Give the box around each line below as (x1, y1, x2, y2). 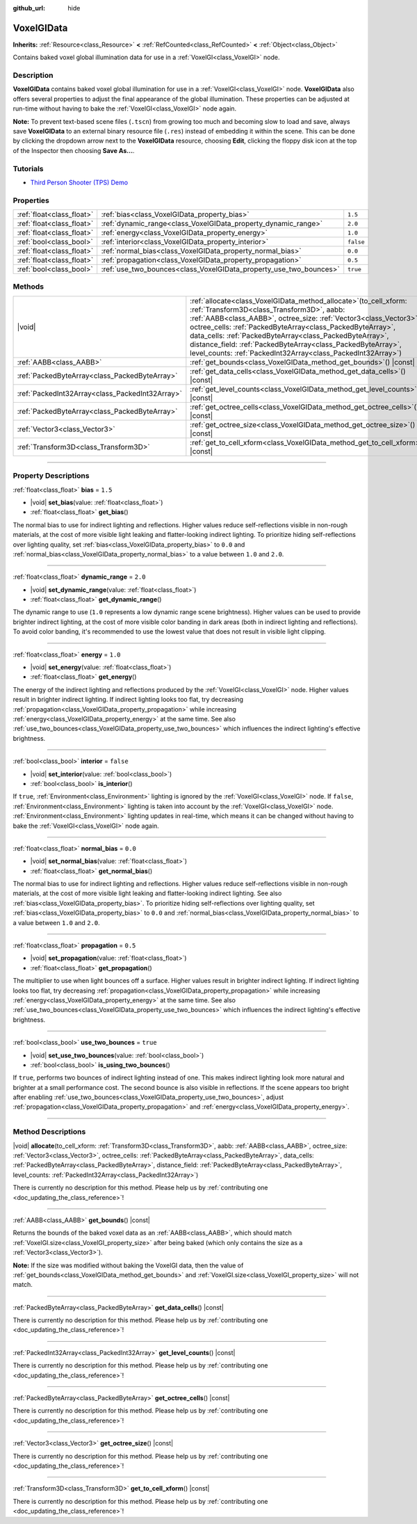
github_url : (13, 4, 45, 12)
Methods (13, 282, 44, 291)
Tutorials (13, 163, 44, 173)
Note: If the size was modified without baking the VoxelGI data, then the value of (13, 1261, 244, 1269)
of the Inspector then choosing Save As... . (13, 146, 135, 154)
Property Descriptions (13, 471, 90, 481)
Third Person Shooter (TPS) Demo (30, 178, 129, 186)
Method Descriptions (13, 1127, 86, 1137)
